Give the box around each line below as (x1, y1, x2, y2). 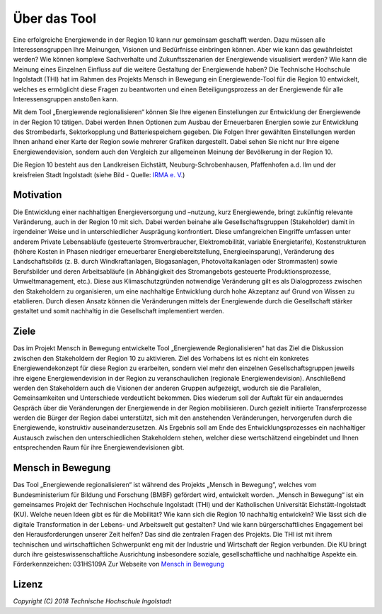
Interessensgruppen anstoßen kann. (13, 94, 119, 103)
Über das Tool (13, 11, 97, 26)
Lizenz (13, 579, 43, 591)
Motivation (13, 189, 62, 201)
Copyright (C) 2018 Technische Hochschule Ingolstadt (13, 597, 172, 605)
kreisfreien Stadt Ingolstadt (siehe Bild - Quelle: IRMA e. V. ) (13, 170, 185, 179)
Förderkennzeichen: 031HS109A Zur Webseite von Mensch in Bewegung (13, 560, 224, 569)
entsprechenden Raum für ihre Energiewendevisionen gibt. (13, 443, 185, 452)
